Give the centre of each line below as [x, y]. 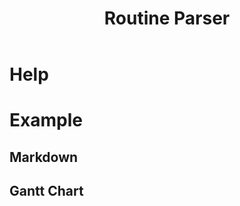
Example [46, 120]
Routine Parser [167, 18]
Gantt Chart [46, 191]
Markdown [44, 157]
